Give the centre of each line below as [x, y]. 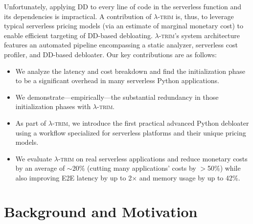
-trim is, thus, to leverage [196, 16]
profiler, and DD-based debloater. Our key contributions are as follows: [110, 54]
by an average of [40, 168]
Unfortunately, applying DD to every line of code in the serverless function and [123, 6]
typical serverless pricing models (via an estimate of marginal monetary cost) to [124, 26]
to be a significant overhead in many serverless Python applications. [117, 80]
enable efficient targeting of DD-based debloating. [78, 35]
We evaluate [34, 158]
